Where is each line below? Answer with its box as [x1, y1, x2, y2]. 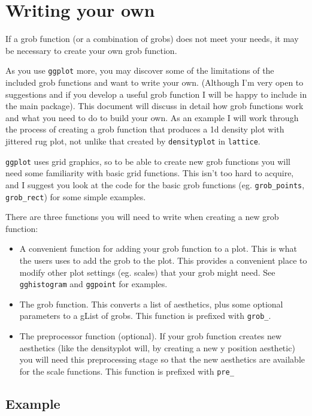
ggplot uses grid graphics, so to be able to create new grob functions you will [5, 155, 290, 167]
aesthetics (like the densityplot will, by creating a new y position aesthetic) [19, 341, 295, 354]
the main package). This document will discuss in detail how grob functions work [5, 100, 304, 112]
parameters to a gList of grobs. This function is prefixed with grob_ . [19, 309, 271, 322]
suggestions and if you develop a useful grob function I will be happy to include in [5, 88, 307, 100]
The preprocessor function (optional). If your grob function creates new [19, 330, 282, 342]
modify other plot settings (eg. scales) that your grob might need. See [19, 266, 275, 278]
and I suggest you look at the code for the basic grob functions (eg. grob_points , [5, 178, 305, 191]
